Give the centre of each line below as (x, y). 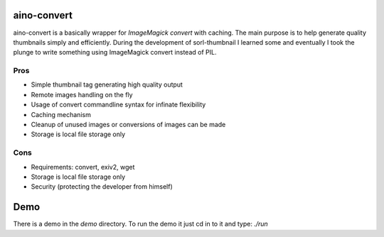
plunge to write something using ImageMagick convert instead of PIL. (115, 53)
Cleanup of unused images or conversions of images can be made (128, 125)
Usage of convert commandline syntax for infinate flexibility (118, 105)
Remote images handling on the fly (82, 94)
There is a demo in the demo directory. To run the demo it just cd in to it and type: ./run (140, 224)
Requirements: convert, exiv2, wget (83, 167)
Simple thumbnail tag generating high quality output (107, 84)
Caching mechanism (61, 114)
